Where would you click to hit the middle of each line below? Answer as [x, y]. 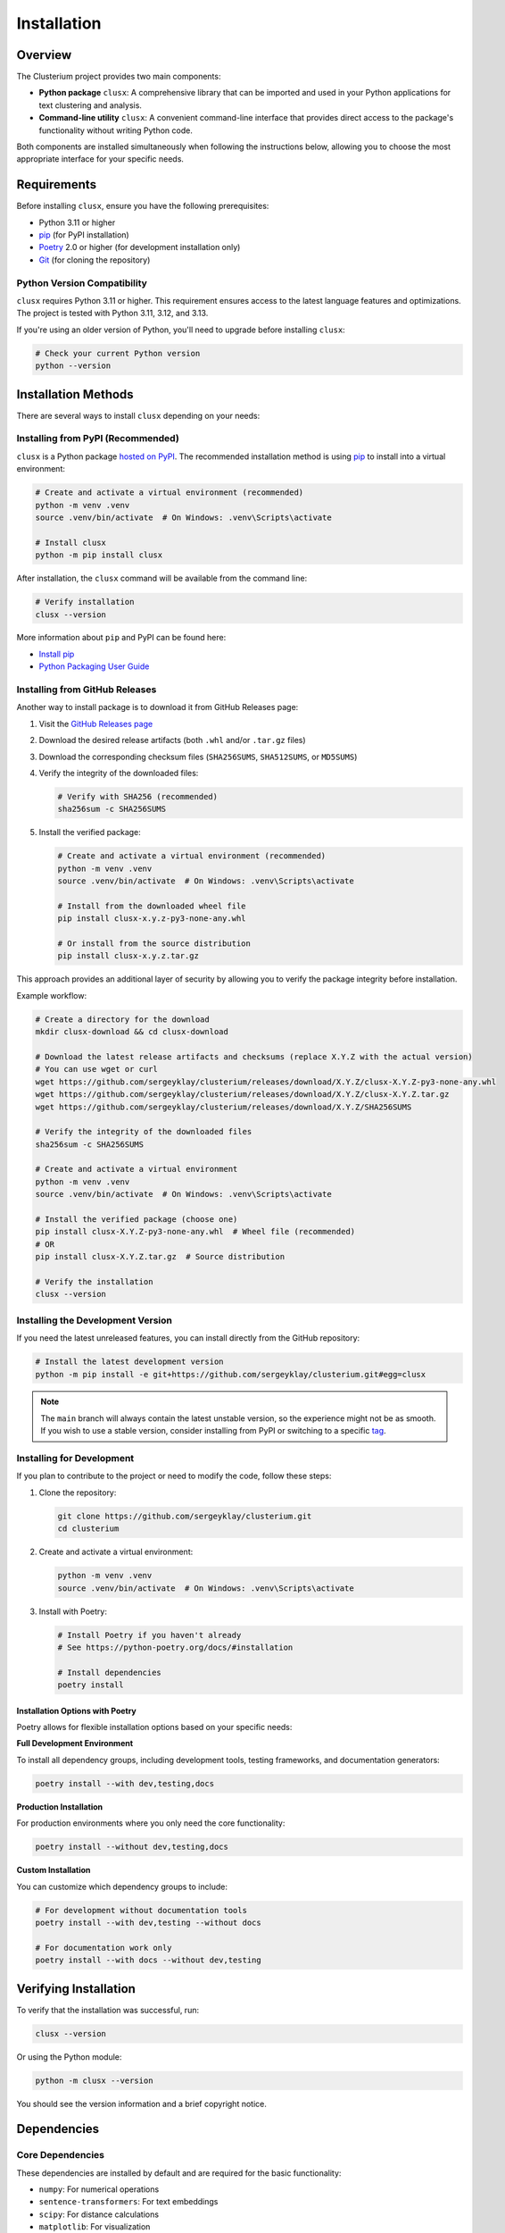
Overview [44, 55]
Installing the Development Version [95, 1320]
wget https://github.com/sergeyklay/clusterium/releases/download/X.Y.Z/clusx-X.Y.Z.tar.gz [242, 1095]
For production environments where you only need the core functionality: [151, 1823]
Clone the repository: [78, 1493]
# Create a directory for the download [122, 1019]
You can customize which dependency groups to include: [122, 1886]
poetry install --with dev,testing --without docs [149, 1922]
